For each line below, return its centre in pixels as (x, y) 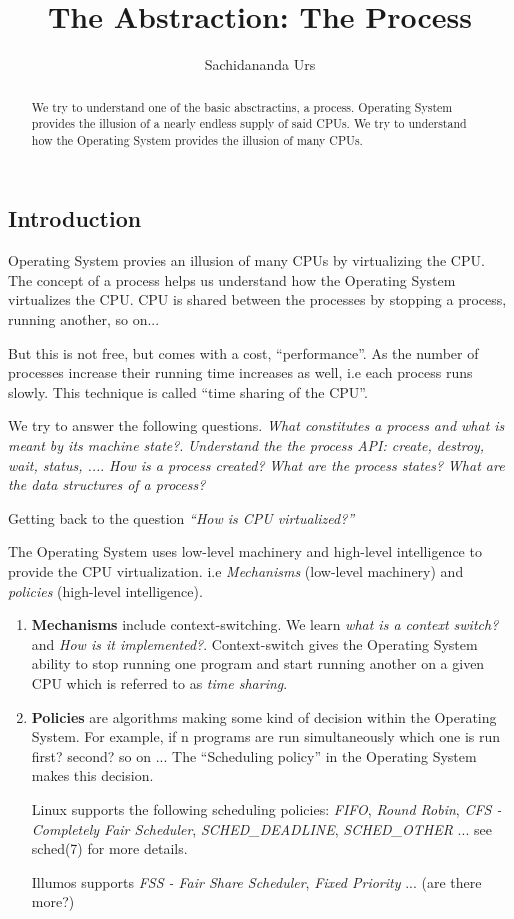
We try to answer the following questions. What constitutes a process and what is (256, 425)
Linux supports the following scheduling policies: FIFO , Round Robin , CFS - (266, 808)
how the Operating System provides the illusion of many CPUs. (197, 139)
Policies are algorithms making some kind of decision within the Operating (264, 716)
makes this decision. (92, 775)
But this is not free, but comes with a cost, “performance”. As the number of (243, 352)
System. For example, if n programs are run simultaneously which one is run (266, 736)
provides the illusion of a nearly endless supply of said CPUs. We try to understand (249, 123)
